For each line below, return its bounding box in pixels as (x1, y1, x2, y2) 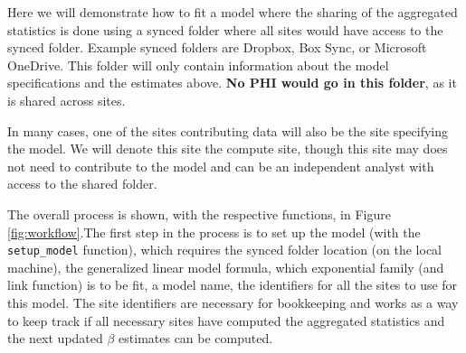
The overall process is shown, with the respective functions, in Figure (7, 204, 391, 223)
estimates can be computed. (119, 329, 273, 348)
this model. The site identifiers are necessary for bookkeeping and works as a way (7, 293, 459, 311)
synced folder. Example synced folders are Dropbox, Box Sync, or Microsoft (7, 38, 427, 57)
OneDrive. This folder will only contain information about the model (7, 55, 389, 74)
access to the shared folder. (7, 174, 157, 193)
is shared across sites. (7, 90, 126, 109)
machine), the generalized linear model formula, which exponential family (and (7, 257, 444, 276)
